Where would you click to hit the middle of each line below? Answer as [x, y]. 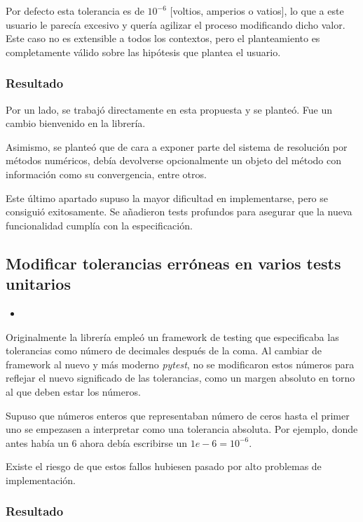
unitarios [38, 284]
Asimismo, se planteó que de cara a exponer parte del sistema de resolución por [177, 146]
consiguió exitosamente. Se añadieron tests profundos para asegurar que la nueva [179, 212]
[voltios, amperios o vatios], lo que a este [257, 11]
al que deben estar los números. [73, 391]
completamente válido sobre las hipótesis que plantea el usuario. [143, 52]
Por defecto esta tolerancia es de [75, 11]
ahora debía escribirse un [133, 442]
